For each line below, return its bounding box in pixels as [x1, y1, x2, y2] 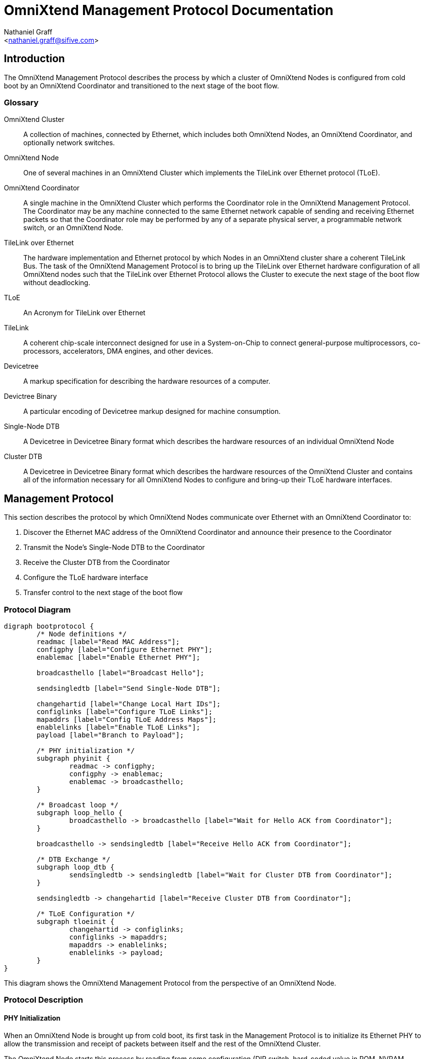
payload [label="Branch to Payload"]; [36, 731, 184, 739]
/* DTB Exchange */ [36, 855, 111, 863]
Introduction [4, 52, 65, 65]
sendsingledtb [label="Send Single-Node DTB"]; [36, 684, 221, 692]
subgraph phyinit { [36, 754, 111, 762]
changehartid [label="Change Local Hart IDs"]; [36, 700, 221, 708]
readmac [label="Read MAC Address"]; [36, 637, 180, 646]
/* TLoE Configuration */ [36, 909, 135, 918]
